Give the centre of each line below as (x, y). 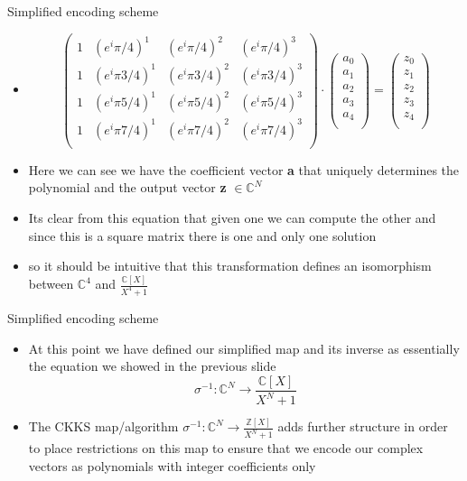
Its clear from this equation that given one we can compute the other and (232, 217)
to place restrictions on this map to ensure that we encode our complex (226, 448)
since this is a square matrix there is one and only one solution (202, 235)
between (51, 284)
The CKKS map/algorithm (103, 426)
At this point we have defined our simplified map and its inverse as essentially (244, 348)
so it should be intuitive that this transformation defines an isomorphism (230, 266)
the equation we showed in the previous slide (152, 366)
